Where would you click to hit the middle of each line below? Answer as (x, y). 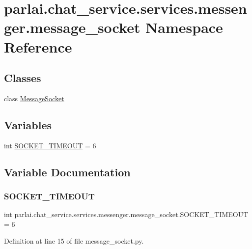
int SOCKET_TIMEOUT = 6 (50, 145)
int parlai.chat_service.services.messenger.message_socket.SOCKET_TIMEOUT (126, 214)
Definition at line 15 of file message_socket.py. (74, 240)
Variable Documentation (67, 172)
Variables (28, 124)
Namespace (184, 27)
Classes (23, 78)
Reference (38, 46)
